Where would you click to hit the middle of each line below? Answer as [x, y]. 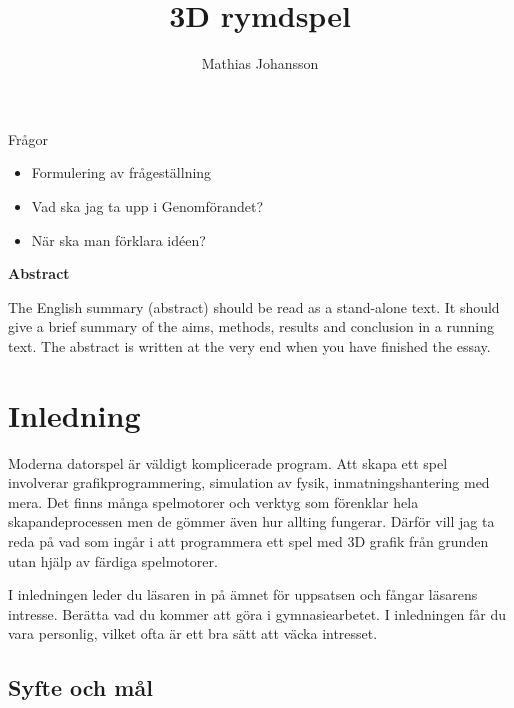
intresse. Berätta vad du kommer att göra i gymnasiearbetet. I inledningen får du [257, 613]
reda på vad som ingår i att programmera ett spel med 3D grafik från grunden [248, 540]
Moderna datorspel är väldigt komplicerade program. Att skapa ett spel [228, 462]
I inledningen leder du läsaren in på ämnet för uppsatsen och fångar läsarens [243, 594]
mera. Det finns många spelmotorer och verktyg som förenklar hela [213, 501]
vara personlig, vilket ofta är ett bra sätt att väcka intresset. [193, 633]
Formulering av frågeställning [121, 172]
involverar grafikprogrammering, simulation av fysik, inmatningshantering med [249, 482]
